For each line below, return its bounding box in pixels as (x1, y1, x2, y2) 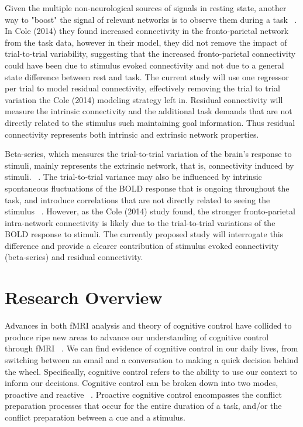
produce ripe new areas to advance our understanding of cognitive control (5, 330, 269, 343)
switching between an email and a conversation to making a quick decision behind (5, 353, 298, 365)
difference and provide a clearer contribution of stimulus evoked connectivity (5, 239, 279, 251)
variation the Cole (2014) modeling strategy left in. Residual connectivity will (5, 93, 283, 105)
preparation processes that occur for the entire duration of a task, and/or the (5, 399, 282, 412)
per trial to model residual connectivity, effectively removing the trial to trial (5, 82, 280, 94)
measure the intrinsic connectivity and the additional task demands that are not (5, 105, 292, 117)
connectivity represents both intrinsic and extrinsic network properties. (5, 128, 259, 140)
